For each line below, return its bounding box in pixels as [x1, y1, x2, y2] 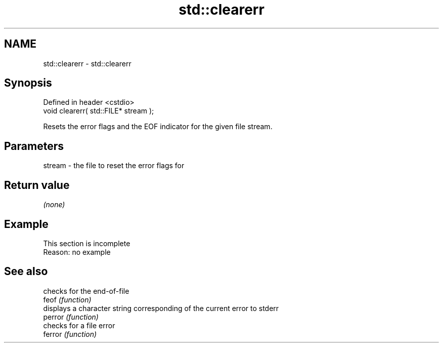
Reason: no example [43, 247, 111, 256]
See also [4, 265, 48, 278]
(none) [43, 200, 65, 209]
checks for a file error [43, 321, 115, 330]
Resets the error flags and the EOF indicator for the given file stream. [43, 122, 273, 131]
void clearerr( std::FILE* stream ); [43, 106, 154, 115]
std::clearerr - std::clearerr [43, 59, 131, 68]
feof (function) [43, 295, 92, 304]
